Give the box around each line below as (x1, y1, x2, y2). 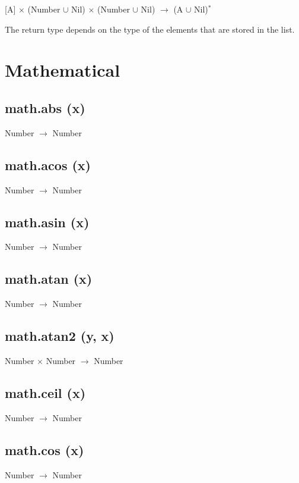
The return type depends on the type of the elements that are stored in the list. (5, 23, 295, 35)
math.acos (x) (5, 155, 91, 174)
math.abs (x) (5, 98, 85, 117)
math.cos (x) (5, 440, 84, 459)
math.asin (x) (5, 212, 90, 231)
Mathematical (5, 58, 120, 82)
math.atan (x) (5, 269, 93, 288)
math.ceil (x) (5, 383, 86, 402)
